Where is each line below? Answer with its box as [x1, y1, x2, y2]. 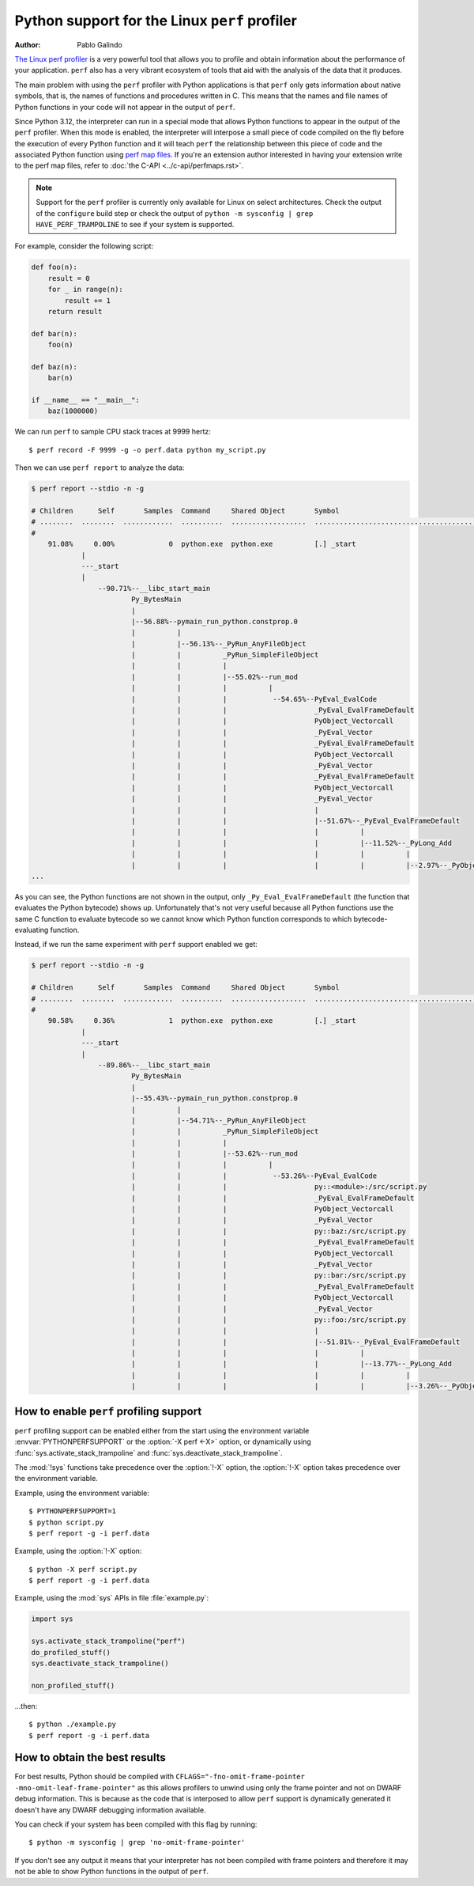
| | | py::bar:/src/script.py [130, 1271, 407, 1280]
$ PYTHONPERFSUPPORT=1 [28, 1507, 117, 1516]
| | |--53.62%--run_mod [130, 1149, 299, 1158]
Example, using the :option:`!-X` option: [14, 1547, 142, 1556]
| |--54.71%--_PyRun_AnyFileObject [130, 1115, 307, 1125]
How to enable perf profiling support [14, 1404, 202, 1418]
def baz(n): [31, 362, 78, 371]
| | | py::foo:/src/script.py [130, 1315, 407, 1324]
